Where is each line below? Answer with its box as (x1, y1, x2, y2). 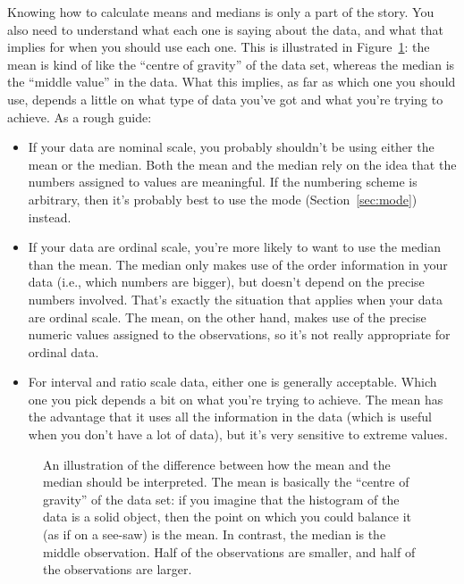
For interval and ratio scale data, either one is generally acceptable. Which (28, 372, 437, 391)
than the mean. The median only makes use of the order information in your (28, 254, 448, 273)
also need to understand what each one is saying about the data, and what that (7, 20, 444, 38)
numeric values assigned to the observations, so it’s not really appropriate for (28, 325, 451, 344)
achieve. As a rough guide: (7, 107, 152, 126)
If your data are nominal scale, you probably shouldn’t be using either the (28, 138, 434, 156)
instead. (28, 207, 72, 226)
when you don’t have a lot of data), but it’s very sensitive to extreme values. (28, 425, 448, 444)
